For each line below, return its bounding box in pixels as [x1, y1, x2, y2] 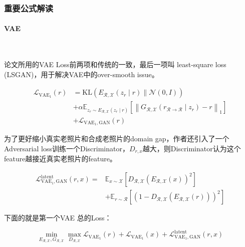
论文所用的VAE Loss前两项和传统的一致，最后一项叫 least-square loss [4, 59, 226, 70]
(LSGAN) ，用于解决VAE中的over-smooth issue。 [4, 69, 159, 79]
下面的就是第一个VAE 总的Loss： [4, 212, 112, 223]
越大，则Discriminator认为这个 [142, 143, 241, 153]
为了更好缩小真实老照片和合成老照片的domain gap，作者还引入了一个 [4, 133, 229, 144]
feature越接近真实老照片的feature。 [4, 153, 117, 164]
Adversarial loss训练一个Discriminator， [4, 143, 129, 153]
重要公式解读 [4, 2, 54, 14]
